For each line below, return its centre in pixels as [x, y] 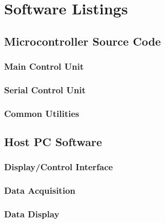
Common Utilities [42, 113]
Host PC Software [53, 142]
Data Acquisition [40, 190]
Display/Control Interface [59, 167]
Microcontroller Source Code [82, 41]
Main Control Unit [44, 66]
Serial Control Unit [45, 89]
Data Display [32, 214]
